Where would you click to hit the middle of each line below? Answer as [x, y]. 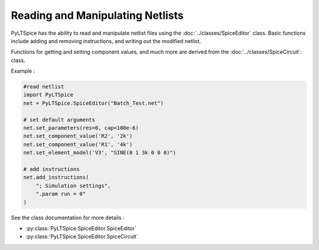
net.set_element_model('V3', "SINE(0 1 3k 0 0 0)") [100, 153]
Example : [23, 71]
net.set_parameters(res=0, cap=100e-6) [81, 128]
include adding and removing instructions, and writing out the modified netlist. [106, 41]
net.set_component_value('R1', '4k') [78, 144]
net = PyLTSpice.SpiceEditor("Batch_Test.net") [93, 103]
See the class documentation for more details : [68, 218]
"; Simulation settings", [73, 185]
